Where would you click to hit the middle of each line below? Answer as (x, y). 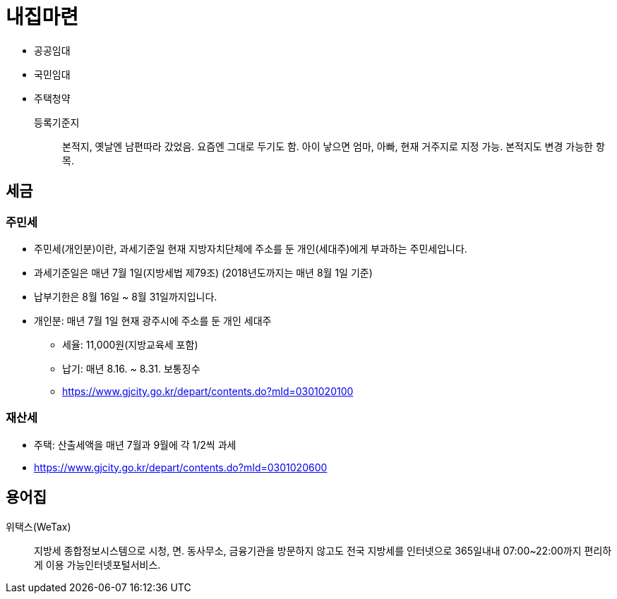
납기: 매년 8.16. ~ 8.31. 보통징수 (131, 368)
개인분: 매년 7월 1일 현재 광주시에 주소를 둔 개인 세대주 (153, 320)
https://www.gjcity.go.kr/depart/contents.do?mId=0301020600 (181, 467)
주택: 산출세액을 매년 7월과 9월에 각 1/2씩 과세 (135, 444)
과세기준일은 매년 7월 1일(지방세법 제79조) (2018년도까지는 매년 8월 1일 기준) (203, 272)
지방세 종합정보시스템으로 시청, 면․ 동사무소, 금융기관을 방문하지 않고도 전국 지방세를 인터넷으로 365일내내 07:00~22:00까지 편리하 (323, 550)
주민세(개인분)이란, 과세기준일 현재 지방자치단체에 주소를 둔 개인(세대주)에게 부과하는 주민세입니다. (251, 248)
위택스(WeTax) (38, 526)
